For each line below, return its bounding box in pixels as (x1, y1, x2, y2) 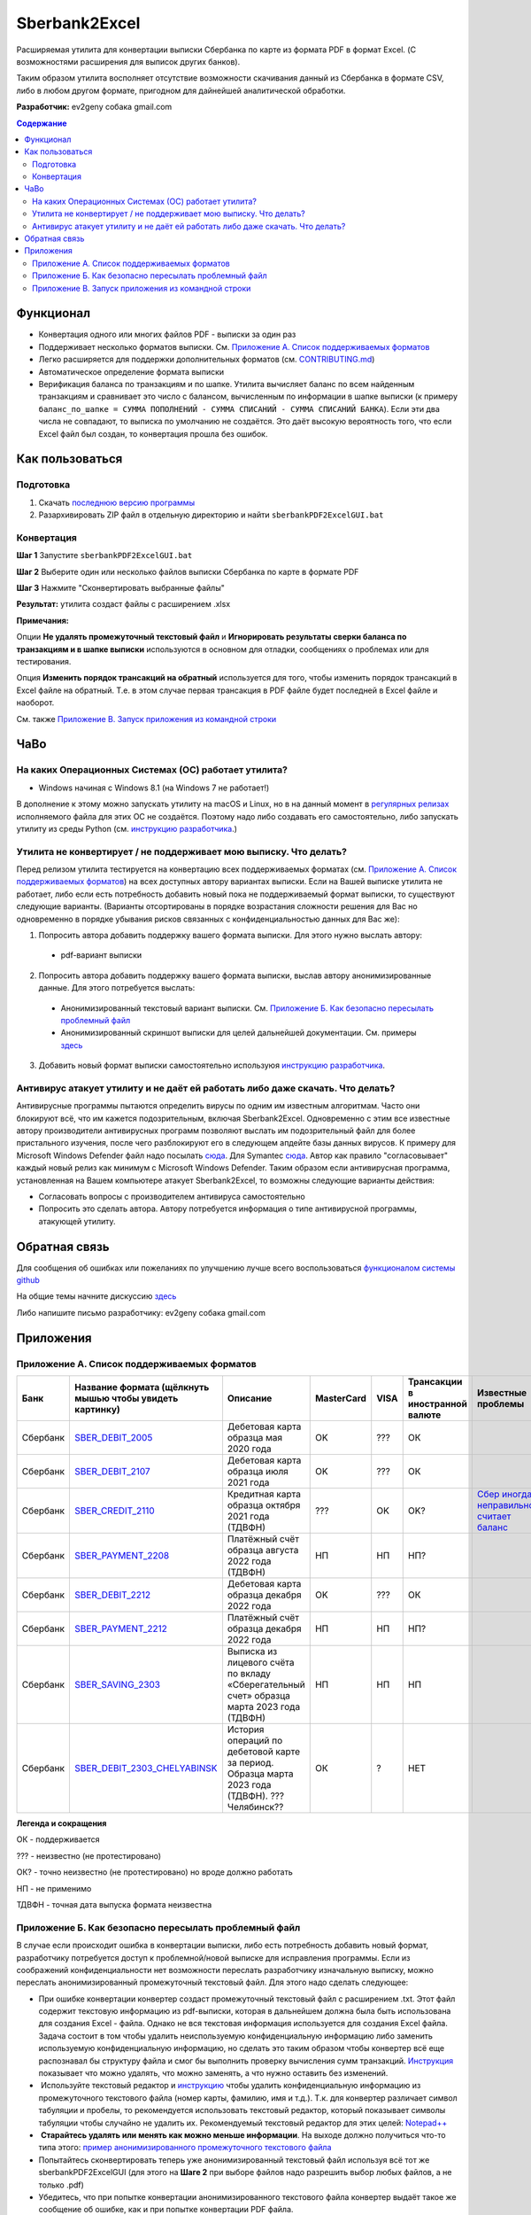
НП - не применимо (16, 1883, 92, 1893)
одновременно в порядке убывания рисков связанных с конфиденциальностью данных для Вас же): (16, 913, 400, 924)
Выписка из (227, 1645, 278, 1658)
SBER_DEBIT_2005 (74, 1432, 153, 1444)
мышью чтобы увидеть (74, 1392, 179, 1404)
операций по (227, 1735, 283, 1747)
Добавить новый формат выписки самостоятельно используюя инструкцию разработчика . (38, 1060, 385, 1071)
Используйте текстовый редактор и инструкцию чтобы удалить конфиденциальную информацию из (40, 2080, 421, 2091)
